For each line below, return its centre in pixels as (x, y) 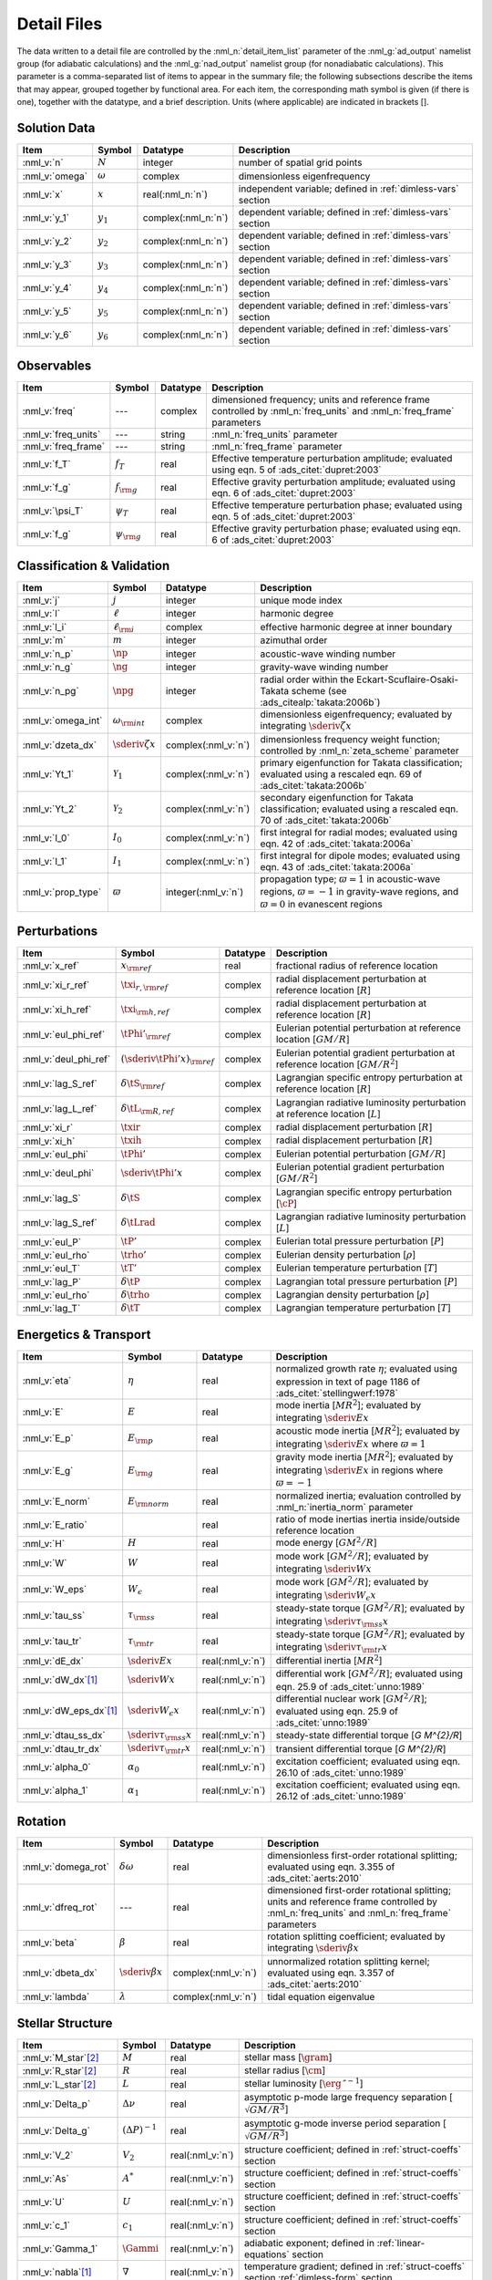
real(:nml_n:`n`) (175, 194)
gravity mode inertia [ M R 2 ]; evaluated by (364, 1456)
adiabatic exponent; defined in (309, 2244)
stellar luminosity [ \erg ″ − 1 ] (303, 2083)
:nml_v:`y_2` (47, 241)
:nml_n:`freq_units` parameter (274, 435)
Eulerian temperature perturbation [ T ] (356, 1268)
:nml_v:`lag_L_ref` (60, 1108)
